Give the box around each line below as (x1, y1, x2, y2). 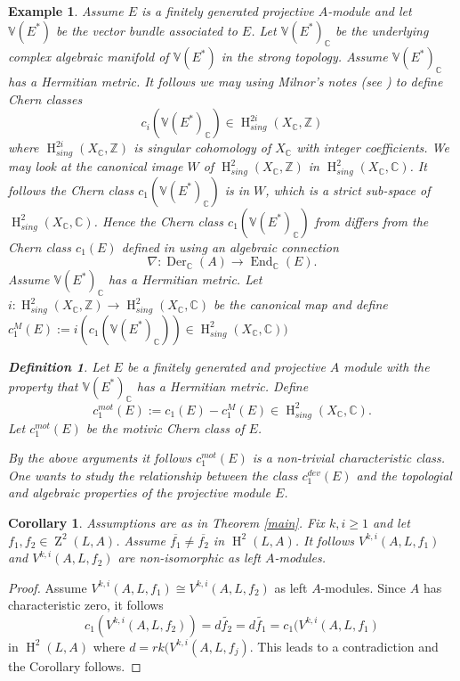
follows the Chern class (8, 180, 134, 199)
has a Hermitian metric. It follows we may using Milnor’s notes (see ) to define (8, 72, 443, 91)
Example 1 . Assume (8, 2, 124, 20)
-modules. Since (320, 578, 407, 596)
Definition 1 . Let (8, 357, 109, 375)
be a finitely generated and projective (126, 357, 326, 375)
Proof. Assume (8, 578, 87, 596)
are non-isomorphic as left (117, 548, 261, 567)
